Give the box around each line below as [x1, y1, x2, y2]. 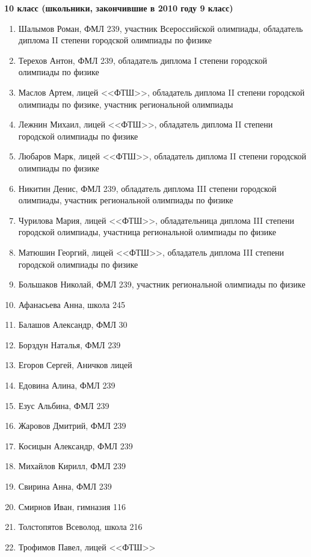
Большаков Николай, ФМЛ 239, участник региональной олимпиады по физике [18, 278, 306, 291]
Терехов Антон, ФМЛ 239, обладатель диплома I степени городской [18, 54, 267, 66]
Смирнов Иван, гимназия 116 [18, 500, 126, 512]
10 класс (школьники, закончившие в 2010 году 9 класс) [4, 2, 233, 14]
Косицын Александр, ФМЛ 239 [18, 439, 133, 452]
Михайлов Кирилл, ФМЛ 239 [18, 460, 126, 472]
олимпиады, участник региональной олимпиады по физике [18, 194, 233, 206]
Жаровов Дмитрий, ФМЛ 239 [18, 419, 126, 432]
